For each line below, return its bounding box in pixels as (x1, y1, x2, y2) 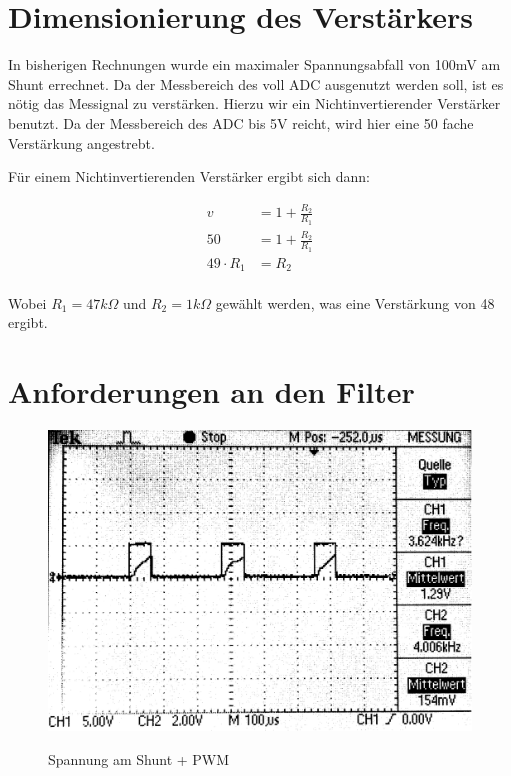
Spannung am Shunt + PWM (48, 748, 230, 769)
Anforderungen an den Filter (8, 371, 415, 412)
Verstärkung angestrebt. (8, 132, 155, 153)
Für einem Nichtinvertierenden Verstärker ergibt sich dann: (8, 166, 371, 187)
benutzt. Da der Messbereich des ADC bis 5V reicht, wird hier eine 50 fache (8, 112, 474, 133)
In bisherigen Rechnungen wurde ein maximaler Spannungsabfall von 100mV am (8, 54, 501, 75)
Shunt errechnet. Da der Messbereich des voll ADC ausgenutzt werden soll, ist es (8, 73, 504, 94)
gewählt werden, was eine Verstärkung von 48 (215, 292, 495, 313)
